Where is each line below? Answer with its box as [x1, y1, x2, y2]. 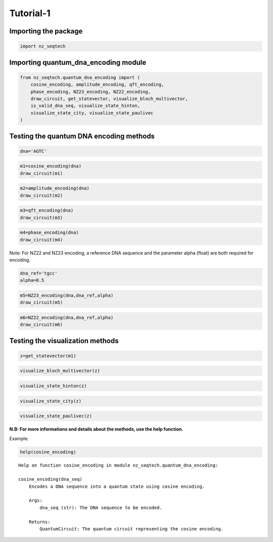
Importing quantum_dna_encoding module [9, 58, 147, 67]
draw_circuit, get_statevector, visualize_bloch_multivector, [30, 96, 188, 101]
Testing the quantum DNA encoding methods [9, 132, 155, 140]
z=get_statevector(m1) [20, 353, 76, 359]
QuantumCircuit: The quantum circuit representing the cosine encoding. [39, 526, 224, 532]
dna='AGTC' [20, 148, 47, 154]
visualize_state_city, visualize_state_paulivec [30, 110, 154, 116]
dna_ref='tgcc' [20, 270, 58, 276]
